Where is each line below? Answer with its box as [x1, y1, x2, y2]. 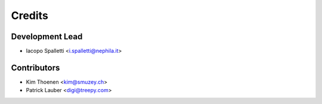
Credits [11, 9, 49, 22]
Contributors [11, 62, 60, 73]
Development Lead [11, 31, 83, 42]
